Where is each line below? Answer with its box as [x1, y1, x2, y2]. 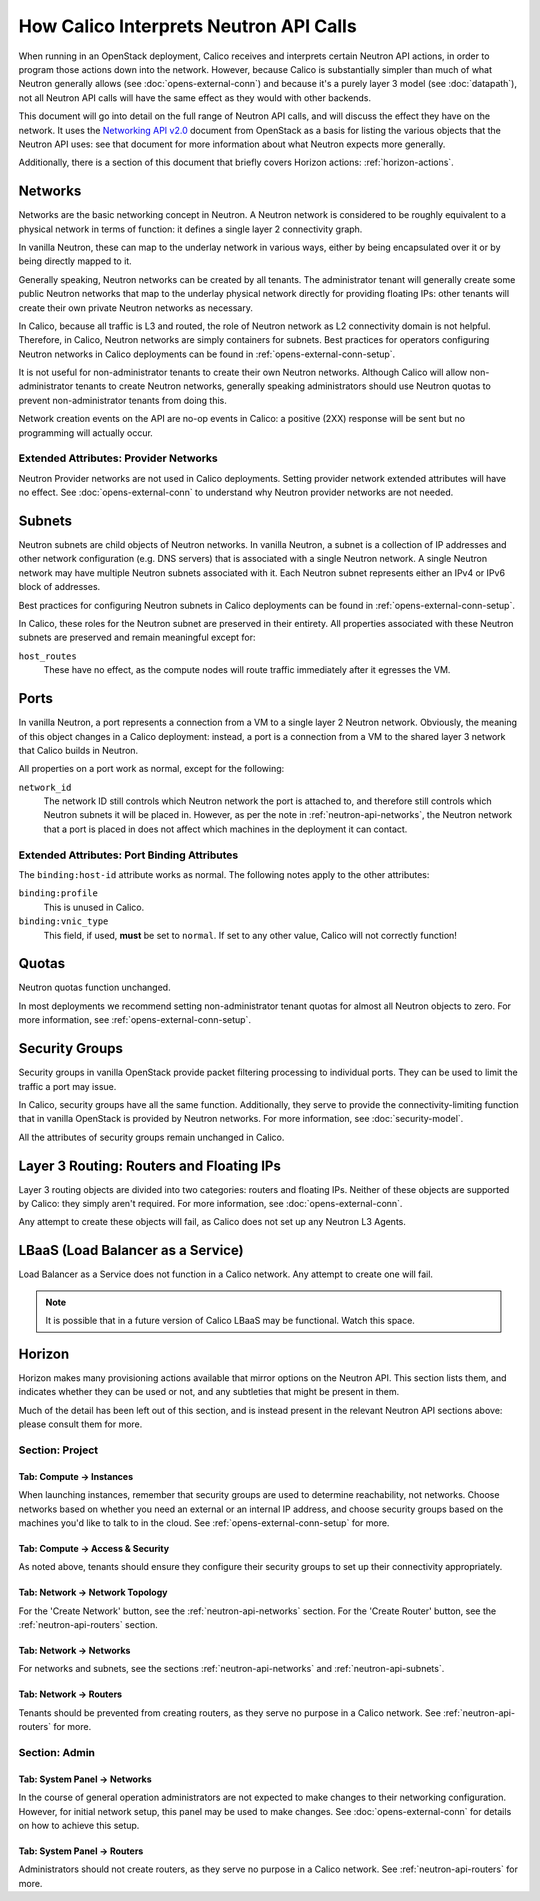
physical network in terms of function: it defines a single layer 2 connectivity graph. [18, 223, 363, 235]
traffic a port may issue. [18, 1080, 117, 1092]
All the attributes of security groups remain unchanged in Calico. [18, 1131, 285, 1143]
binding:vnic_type [18, 916, 109, 927]
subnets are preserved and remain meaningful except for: [18, 631, 256, 644]
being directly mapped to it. [18, 255, 132, 267]
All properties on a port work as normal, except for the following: [18, 763, 285, 775]
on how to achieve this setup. [18, 1819, 140, 1831]
